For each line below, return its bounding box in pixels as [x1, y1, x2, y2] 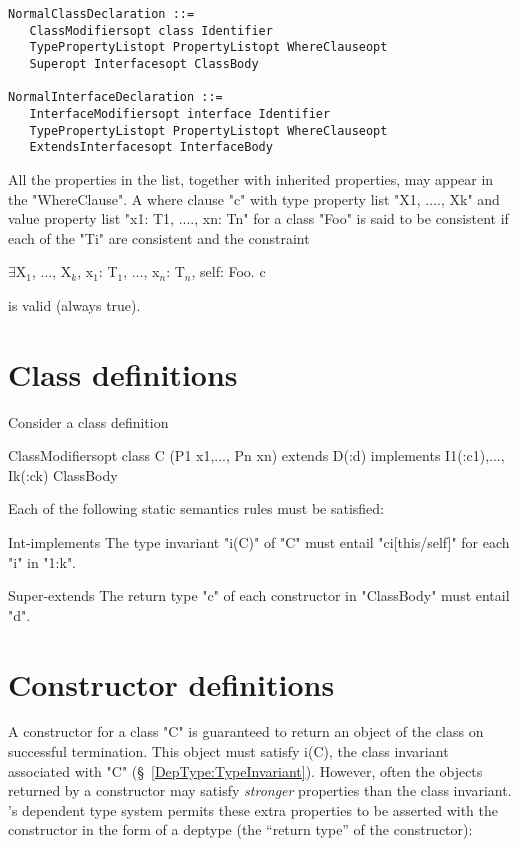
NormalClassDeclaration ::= [8, 7, 195, 21]
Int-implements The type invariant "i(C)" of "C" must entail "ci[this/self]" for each [8, 531, 510, 552]
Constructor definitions [8, 663, 335, 704]
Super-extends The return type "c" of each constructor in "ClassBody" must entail [8, 585, 510, 606]
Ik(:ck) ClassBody [8, 464, 118, 485]
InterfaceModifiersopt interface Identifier [29, 106, 331, 121]
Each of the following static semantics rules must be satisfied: [8, 498, 385, 519]
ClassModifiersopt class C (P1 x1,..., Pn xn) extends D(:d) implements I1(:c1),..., [8, 445, 505, 466]
